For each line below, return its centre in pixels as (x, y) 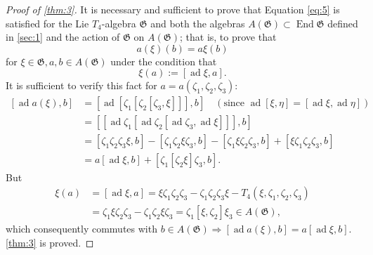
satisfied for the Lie (47, 23)
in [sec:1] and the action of (63, 37)
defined (343, 23)
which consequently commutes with (81, 229)
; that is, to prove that (228, 37)
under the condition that (164, 61)
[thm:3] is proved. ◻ (50, 242)
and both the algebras (198, 23)
